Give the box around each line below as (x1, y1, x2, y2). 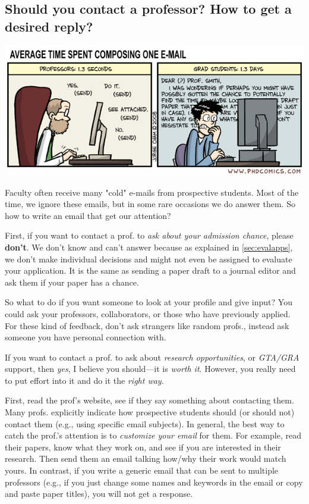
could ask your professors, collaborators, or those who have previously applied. (5, 307, 291, 320)
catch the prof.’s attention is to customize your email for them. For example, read (5, 429, 301, 442)
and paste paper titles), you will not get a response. (5, 487, 193, 500)
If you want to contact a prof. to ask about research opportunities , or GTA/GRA (5, 350, 299, 363)
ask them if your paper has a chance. (5, 276, 139, 288)
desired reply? (5, 17, 93, 35)
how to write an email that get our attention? (5, 209, 171, 221)
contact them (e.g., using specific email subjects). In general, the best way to (5, 417, 285, 430)
